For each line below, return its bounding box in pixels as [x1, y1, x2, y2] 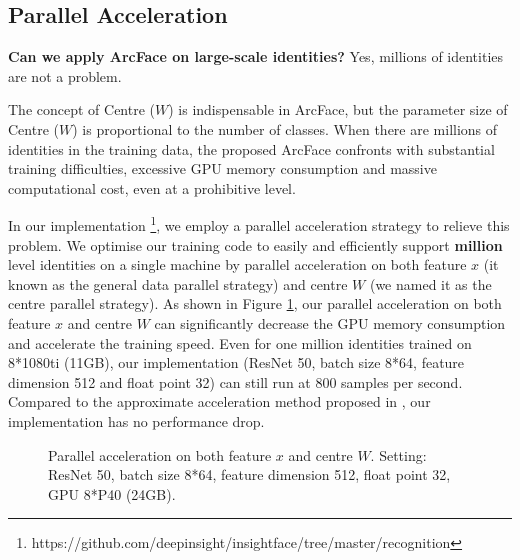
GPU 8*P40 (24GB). [48, 483, 176, 504]
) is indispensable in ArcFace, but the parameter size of [168, 99, 508, 120]
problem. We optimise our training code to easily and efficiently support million [8, 234, 503, 255]
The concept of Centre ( [8, 99, 156, 120]
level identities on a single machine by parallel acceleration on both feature [8, 254, 467, 275]
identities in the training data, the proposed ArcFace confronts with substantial [8, 138, 495, 159]
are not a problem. [8, 65, 122, 86]
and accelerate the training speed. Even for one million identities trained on [8, 332, 472, 353]
